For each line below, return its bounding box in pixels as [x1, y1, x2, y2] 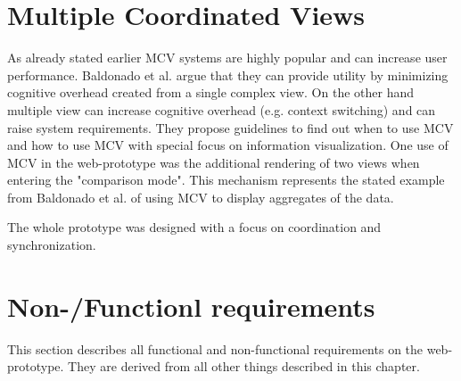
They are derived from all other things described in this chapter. [68, 357, 420, 376]
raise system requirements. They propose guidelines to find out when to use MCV [7, 118, 454, 137]
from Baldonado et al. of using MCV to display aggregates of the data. [7, 187, 394, 206]
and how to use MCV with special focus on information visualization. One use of [7, 136, 449, 154]
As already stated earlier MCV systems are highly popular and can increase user [7, 48, 448, 67]
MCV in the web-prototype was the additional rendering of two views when [7, 153, 420, 171]
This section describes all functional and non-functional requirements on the [7, 339, 424, 358]
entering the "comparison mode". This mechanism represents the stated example [7, 170, 445, 189]
